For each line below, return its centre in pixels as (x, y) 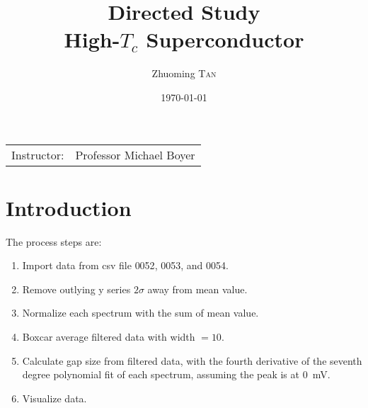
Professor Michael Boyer (135, 154)
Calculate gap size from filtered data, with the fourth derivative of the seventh (192, 360)
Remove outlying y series (76, 289)
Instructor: (38, 154)
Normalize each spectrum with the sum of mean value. (140, 313)
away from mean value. (197, 289)
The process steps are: (54, 241)
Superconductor (225, 39)
